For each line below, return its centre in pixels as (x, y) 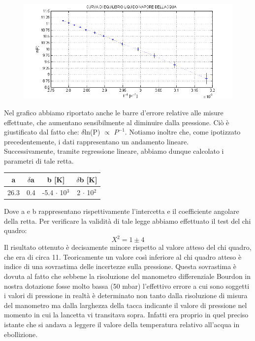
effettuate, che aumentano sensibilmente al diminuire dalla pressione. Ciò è (117, 122)
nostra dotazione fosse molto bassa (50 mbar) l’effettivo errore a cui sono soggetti (127, 286)
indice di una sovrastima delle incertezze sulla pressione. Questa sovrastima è (120, 266)
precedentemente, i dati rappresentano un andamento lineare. (96, 141)
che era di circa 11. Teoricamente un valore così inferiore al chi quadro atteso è (123, 256)
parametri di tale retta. (39, 160)
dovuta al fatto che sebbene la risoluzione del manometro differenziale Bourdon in (127, 276)
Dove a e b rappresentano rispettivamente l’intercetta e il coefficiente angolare (122, 211)
